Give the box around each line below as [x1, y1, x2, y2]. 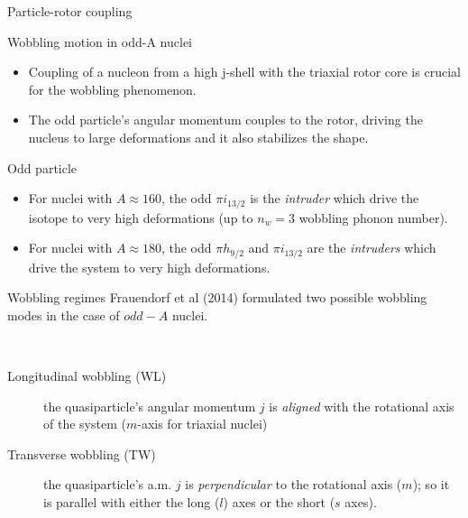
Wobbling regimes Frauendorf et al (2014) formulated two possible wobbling [7, 288, 427, 307]
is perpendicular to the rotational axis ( [185, 475, 402, 494]
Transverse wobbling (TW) [7, 444, 156, 463]
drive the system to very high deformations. [28, 257, 271, 276]
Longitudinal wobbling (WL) [7, 366, 167, 385]
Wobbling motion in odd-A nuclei [7, 32, 192, 51]
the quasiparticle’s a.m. [43, 475, 172, 494]
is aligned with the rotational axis [269, 396, 454, 415]
